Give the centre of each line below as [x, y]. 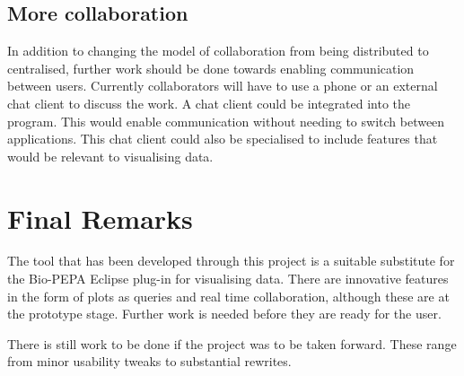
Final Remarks [100, 218]
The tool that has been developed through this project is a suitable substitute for [231, 261]
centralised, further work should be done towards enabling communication [211, 68]
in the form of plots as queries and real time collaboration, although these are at [228, 296]
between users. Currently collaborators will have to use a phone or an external [223, 86]
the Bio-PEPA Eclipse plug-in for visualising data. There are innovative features [228, 279]
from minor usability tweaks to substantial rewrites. [149, 361]
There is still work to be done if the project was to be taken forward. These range [232, 343]
